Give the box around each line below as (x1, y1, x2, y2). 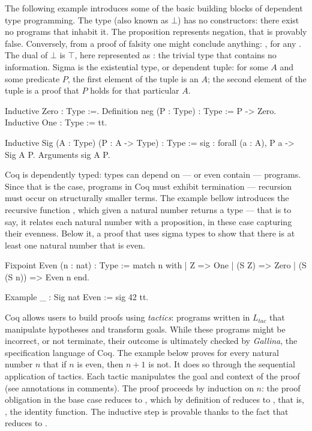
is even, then (77, 358, 124, 370)
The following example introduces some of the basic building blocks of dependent (5, 2, 303, 14)
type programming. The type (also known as (5, 13, 169, 26)
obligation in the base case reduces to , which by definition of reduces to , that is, (5, 393, 304, 406)
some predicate (5, 72, 60, 85)
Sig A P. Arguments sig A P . (5, 148, 110, 160)
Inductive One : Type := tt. (5, 116, 107, 128)
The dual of (5, 49, 48, 61)
